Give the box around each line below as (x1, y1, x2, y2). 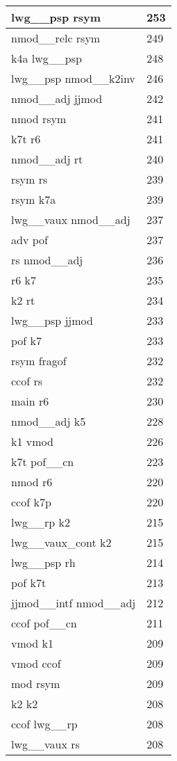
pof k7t (11, 575, 47, 591)
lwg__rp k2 (11, 514, 70, 530)
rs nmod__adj (11, 252, 83, 268)
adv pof (11, 232, 48, 248)
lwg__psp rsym (11, 9, 101, 25)
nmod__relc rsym (11, 30, 101, 46)
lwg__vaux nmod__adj (11, 211, 130, 227)
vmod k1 (11, 635, 53, 651)
